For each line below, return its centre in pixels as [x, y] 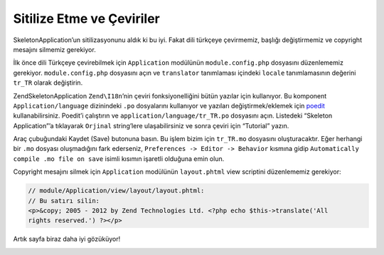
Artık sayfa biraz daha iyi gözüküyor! [67, 239]
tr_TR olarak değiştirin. [48, 83]
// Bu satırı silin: [64, 201]
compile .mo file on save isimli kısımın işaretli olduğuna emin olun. [119, 158]
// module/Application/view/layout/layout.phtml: [116, 191]
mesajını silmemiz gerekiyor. [54, 49]
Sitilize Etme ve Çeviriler [86, 19]
